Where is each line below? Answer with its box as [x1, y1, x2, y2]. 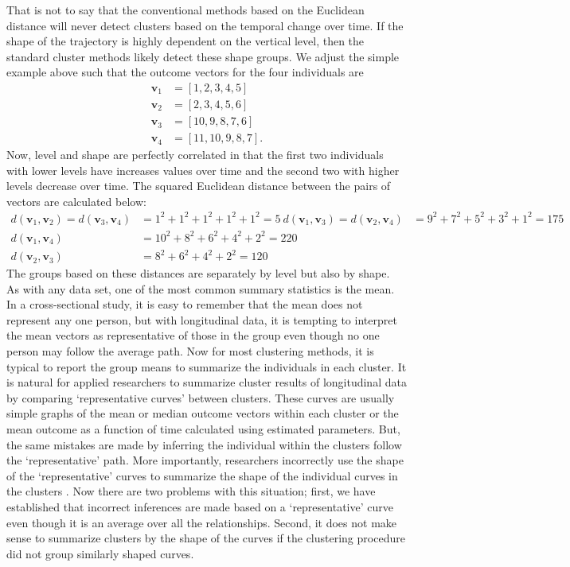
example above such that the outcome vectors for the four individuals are [6, 64, 364, 80]
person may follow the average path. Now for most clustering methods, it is [6, 343, 374, 359]
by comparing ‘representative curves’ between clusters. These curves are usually [6, 389, 395, 406]
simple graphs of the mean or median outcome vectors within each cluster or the [6, 405, 399, 421]
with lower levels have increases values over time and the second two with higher [6, 161, 400, 178]
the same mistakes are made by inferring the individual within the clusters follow [6, 436, 402, 452]
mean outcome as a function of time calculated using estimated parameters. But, [6, 421, 400, 437]
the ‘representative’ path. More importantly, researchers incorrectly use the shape [6, 452, 404, 468]
